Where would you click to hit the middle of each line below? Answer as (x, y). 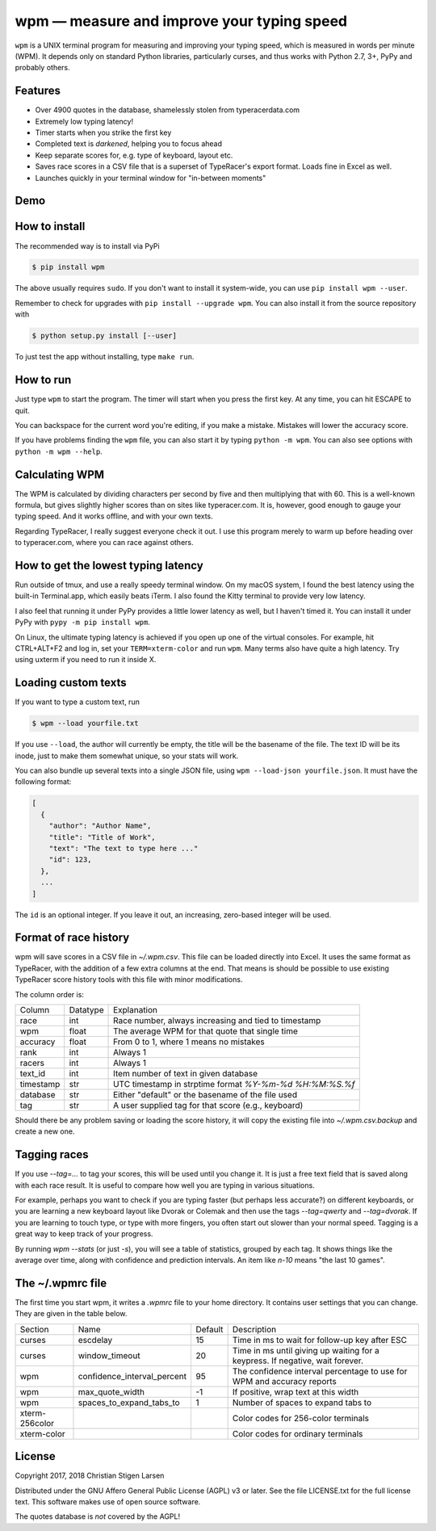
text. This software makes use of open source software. (108, 1502)
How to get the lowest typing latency (109, 565)
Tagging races (52, 1155)
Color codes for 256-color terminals (300, 1418)
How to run (43, 380)
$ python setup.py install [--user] (105, 336)
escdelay (95, 1340)
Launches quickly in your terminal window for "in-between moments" (151, 178)
